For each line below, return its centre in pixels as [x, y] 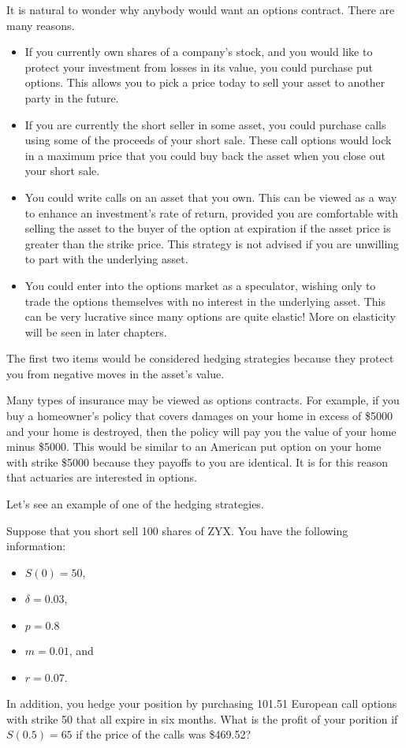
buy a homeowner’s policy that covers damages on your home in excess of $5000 [200, 416]
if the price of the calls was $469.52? [164, 734]
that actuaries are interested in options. [102, 477]
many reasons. [41, 25]
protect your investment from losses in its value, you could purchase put [199, 67]
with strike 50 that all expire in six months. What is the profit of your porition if [202, 718]
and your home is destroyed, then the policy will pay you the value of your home [201, 431]
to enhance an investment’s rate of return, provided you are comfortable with [212, 212]
